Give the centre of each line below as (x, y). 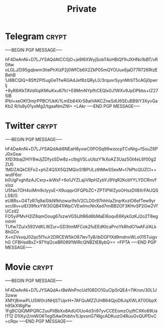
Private (82, 9)
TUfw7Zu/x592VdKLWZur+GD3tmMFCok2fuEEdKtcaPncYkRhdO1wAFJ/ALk (81, 226)
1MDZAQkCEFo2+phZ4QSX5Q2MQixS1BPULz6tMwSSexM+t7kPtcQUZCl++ (81, 169)
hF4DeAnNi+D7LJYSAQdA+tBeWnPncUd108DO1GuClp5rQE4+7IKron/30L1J (81, 290)
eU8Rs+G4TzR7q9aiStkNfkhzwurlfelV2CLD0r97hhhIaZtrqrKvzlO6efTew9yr (80, 201)
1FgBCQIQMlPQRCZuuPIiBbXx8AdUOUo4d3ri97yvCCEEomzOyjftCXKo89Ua (81, 310)
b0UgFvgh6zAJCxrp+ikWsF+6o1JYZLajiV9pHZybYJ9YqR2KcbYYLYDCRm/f (81, 180)
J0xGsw (13, 154)
